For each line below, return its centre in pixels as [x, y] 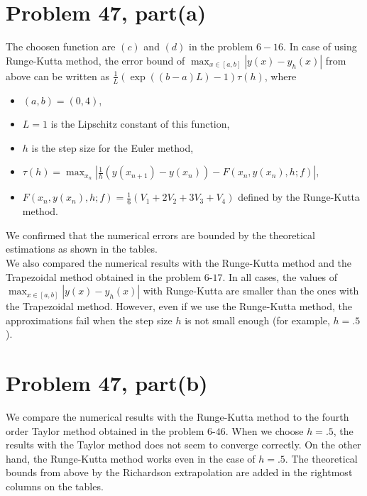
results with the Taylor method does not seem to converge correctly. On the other [183, 445]
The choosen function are [61, 46]
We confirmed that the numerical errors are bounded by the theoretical [160, 235]
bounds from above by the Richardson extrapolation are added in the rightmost [179, 472]
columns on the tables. [55, 486]
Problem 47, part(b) [107, 383]
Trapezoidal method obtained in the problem [104, 276]
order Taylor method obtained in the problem [105, 430]
